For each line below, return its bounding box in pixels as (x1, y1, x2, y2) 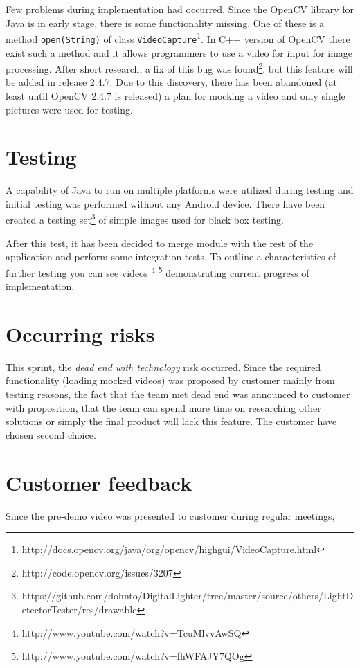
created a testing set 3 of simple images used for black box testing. (6, 210, 284, 227)
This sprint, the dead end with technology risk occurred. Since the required (6, 359, 321, 374)
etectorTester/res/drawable (21, 602, 137, 616)
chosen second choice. (6, 427, 96, 442)
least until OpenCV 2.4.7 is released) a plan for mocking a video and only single (6, 88, 345, 102)
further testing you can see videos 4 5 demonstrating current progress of (6, 263, 309, 280)
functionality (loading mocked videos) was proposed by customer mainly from (6, 373, 335, 388)
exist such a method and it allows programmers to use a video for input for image (6, 45, 353, 60)
